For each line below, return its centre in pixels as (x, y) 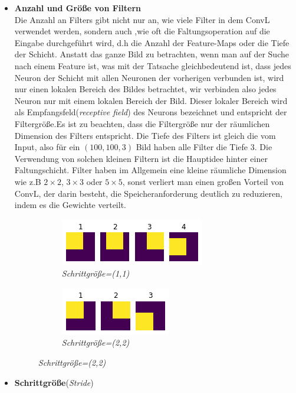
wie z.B (28, 181)
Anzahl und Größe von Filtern (78, 8)
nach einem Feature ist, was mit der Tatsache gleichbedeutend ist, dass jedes (153, 65)
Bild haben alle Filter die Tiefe (192, 147)
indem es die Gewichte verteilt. (70, 205)
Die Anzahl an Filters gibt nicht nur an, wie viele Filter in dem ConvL (142, 19)
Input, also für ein (47, 147)
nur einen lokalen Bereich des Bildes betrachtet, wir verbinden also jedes (145, 89)
